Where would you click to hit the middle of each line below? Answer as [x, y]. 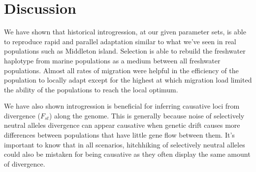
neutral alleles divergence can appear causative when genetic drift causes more [122, 125]
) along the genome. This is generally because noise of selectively [147, 115]
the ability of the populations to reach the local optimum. [91, 89]
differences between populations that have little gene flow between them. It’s [119, 135]
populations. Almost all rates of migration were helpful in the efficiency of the [121, 70]
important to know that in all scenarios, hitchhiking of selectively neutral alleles [125, 144]
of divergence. [25, 163]
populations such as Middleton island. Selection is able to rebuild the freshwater [125, 51]
